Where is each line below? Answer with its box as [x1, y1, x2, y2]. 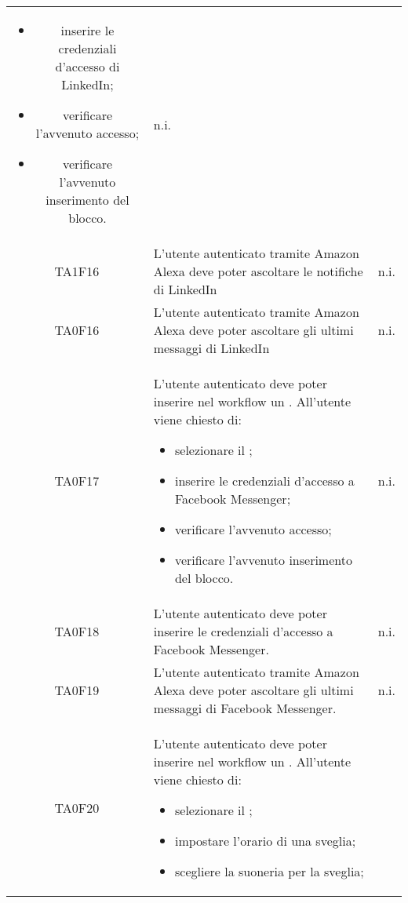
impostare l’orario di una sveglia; [174, 832, 356, 850]
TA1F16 [54, 262, 100, 280]
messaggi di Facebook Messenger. [153, 699, 337, 717]
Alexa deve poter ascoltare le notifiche [153, 262, 363, 280]
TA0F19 [54, 681, 100, 699]
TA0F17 [54, 472, 100, 490]
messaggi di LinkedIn [153, 339, 270, 357]
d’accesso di [55, 57, 120, 75]
